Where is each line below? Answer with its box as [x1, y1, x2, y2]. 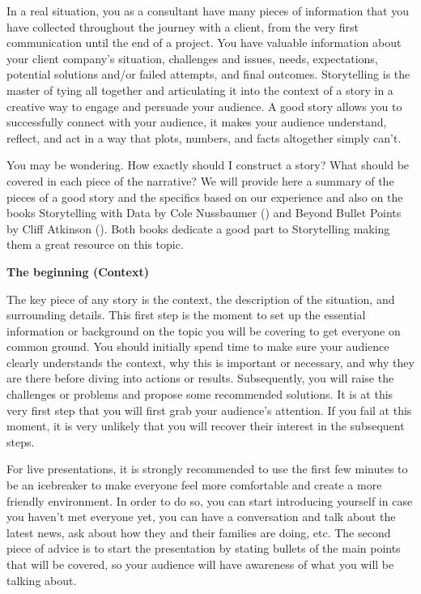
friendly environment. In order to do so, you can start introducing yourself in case [6, 492, 413, 509]
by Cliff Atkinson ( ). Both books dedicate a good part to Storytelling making [6, 220, 390, 237]
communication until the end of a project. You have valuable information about [6, 34, 402, 51]
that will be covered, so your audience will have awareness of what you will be [6, 556, 394, 572]
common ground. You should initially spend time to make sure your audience [6, 338, 389, 355]
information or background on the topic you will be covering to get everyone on [6, 322, 401, 339]
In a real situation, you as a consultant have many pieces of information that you [6, 2, 409, 19]
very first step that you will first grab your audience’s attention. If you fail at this [6, 401, 412, 418]
